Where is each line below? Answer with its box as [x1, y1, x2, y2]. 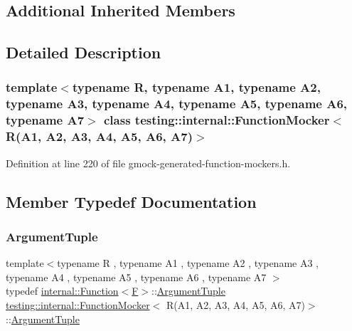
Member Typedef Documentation [6, 190, 257, 212]
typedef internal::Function [6, 283, 119, 298]
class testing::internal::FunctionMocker [103, 111, 330, 129]
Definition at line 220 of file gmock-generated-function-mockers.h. [6, 155, 291, 170]
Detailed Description [6, 41, 161, 63]
